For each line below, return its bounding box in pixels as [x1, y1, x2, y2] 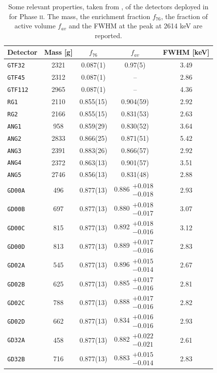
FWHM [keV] [163, 47, 210, 57]
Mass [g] [44, 47, 73, 57]
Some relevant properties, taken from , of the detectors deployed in [8, 1, 209, 11]
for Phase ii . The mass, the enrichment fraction [9, 11, 151, 21]
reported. [94, 30, 122, 40]
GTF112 [7, 87, 28, 94]
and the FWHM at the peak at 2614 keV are [68, 21, 202, 31]
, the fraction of [161, 11, 208, 21]
